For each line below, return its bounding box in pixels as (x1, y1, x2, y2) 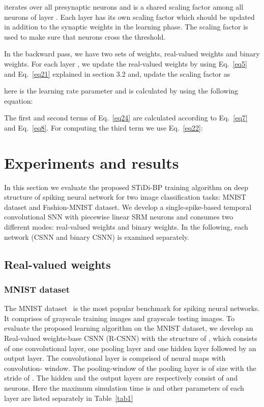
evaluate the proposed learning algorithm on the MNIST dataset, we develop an (4, 323, 253, 333)
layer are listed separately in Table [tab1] (4, 392, 133, 403)
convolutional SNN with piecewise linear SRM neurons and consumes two (4, 211, 233, 222)
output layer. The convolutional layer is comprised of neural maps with (4, 353, 226, 363)
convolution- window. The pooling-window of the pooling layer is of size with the (4, 362, 256, 373)
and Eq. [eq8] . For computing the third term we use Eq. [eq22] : (4, 122, 203, 133)
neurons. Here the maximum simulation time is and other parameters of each (4, 382, 244, 393)
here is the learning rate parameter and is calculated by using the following (4, 85, 239, 96)
